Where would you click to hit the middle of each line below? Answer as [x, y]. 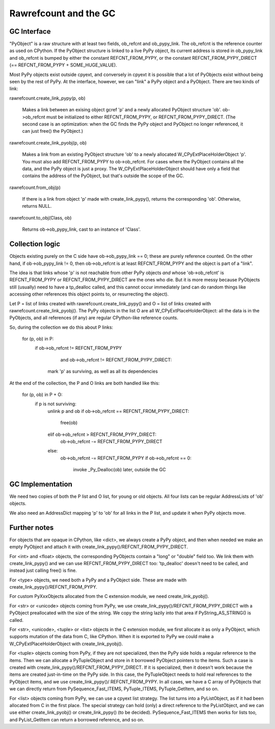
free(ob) [69, 423]
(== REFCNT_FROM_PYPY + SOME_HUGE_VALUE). [63, 65]
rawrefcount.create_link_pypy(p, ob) [48, 98]
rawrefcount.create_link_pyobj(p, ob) [48, 142]
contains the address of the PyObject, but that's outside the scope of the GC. [103, 176]
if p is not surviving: [56, 404]
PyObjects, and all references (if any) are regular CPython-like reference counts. [94, 318]
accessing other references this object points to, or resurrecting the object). [89, 294]
